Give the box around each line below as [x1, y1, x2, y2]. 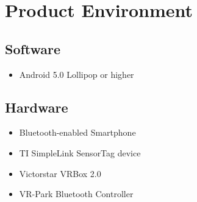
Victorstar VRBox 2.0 [19, 167, 101, 179]
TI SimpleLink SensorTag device [19, 146, 141, 159]
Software [5, 39, 61, 58]
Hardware [5, 97, 68, 116]
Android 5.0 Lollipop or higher [19, 68, 134, 80]
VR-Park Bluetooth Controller [19, 187, 134, 200]
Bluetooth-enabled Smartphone [19, 126, 136, 139]
